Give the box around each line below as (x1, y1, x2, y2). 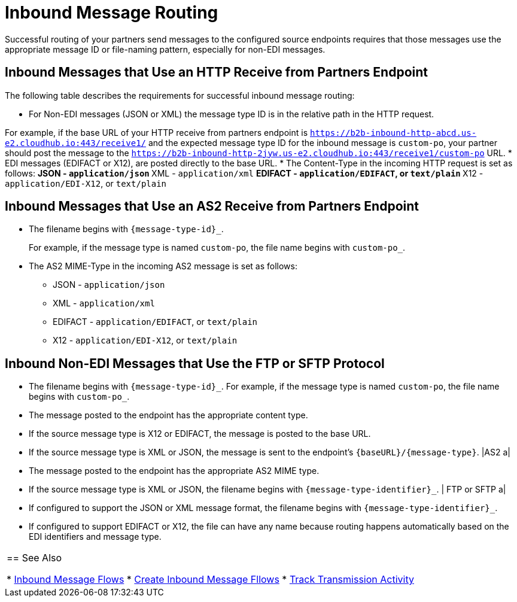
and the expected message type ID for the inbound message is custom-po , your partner (148, 137, 497, 148)
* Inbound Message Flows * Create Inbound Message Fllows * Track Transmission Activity (7, 573, 414, 586)
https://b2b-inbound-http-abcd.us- (309, 127, 477, 138)
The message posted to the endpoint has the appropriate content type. (29, 410, 308, 421)
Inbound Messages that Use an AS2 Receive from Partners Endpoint (5, 199, 419, 214)
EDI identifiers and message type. (29, 531, 162, 542)
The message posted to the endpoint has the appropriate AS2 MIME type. (29, 466, 320, 476)
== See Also (7, 552, 62, 564)
